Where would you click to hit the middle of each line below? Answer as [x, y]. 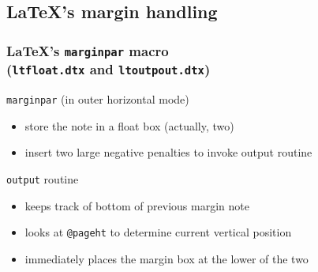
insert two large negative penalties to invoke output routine [168, 152]
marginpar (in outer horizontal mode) [98, 99]
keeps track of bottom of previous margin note [137, 205]
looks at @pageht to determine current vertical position [158, 232]
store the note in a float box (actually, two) [129, 125]
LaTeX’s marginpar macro [88, 50]
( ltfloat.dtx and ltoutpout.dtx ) [108, 69]
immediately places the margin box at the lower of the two [166, 258]
